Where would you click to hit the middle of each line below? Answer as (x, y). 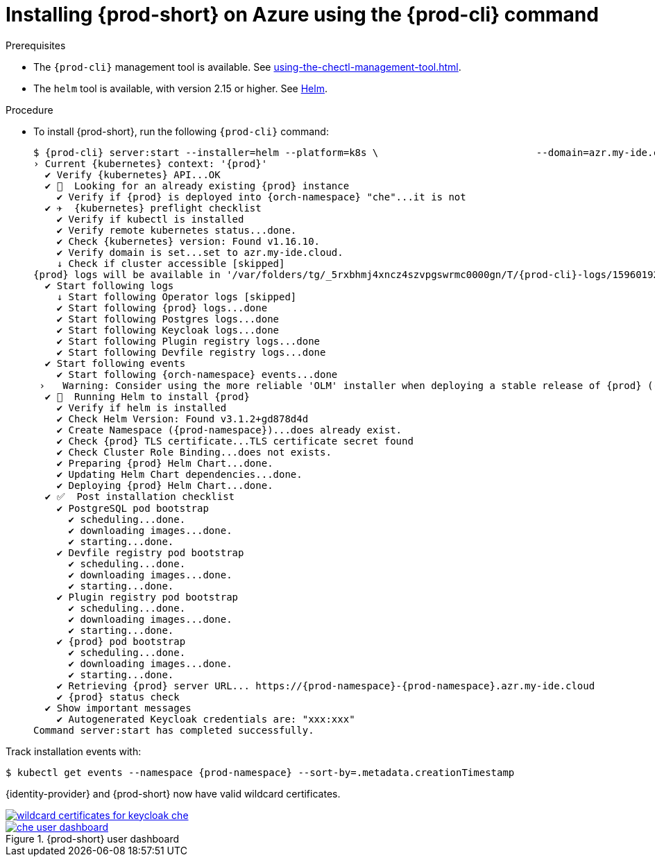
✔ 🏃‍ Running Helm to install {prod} (147, 396)
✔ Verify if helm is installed (142, 407)
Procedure (29, 110)
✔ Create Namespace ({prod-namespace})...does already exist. (229, 430)
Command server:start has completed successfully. (174, 730)
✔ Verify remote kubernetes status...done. (177, 230)
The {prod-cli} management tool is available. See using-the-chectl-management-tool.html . (247, 67)
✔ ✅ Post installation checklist (139, 496)
